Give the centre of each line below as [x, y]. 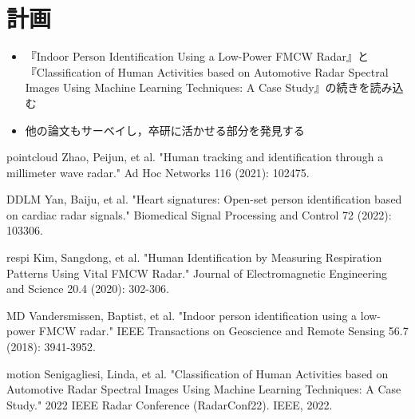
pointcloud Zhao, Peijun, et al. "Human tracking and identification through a [195, 157]
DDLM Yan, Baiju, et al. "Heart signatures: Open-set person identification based [204, 199]
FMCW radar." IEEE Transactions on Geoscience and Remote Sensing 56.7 [223, 331]
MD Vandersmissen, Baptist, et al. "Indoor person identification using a [182, 315]
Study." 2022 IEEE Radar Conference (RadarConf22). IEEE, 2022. [170, 404]
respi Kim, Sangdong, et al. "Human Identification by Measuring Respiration [194, 257]
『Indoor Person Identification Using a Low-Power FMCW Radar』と [197, 56]
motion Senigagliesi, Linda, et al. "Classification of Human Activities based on [198, 373]
